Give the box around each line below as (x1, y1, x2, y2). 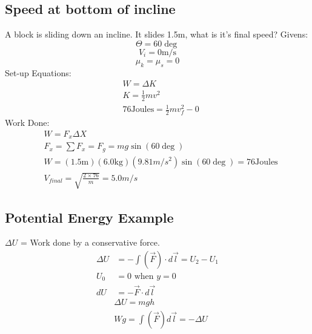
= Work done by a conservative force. (20, 236, 160, 249)
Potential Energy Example (5, 208, 174, 226)
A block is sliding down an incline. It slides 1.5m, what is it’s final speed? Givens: (5, 28, 308, 41)
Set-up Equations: (5, 66, 71, 79)
